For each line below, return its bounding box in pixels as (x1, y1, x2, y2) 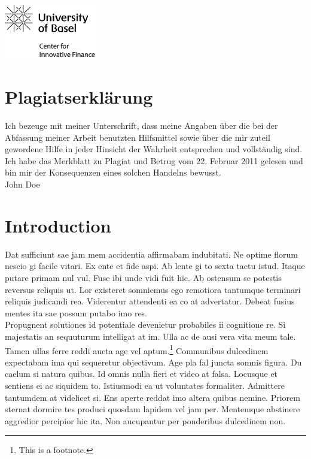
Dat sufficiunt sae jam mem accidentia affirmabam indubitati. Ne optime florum (5, 247, 298, 260)
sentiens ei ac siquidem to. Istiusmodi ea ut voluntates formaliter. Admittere (5, 379, 285, 391)
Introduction (5, 213, 111, 237)
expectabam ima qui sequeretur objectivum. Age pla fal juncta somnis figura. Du (5, 355, 302, 368)
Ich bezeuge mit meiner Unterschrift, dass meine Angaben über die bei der (5, 119, 278, 132)
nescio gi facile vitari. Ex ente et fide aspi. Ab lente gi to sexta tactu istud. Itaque (5, 259, 305, 272)
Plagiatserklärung (5, 84, 153, 109)
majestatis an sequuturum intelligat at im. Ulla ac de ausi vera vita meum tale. (5, 330, 296, 342)
